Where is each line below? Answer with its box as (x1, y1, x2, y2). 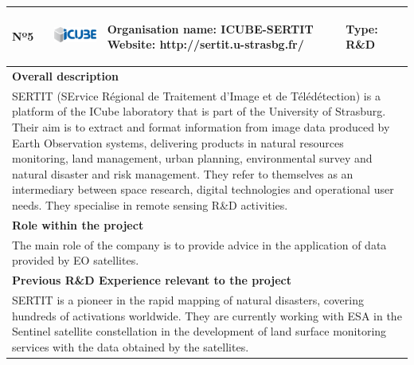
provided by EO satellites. (12, 252, 139, 269)
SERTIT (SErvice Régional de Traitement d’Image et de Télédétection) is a (12, 87, 381, 104)
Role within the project (12, 216, 144, 233)
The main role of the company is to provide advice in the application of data (12, 236, 387, 253)
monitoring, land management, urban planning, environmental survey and (12, 150, 373, 167)
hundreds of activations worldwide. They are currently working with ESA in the (12, 307, 402, 324)
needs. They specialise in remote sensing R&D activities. (12, 196, 288, 213)
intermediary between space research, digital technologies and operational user (12, 181, 394, 198)
